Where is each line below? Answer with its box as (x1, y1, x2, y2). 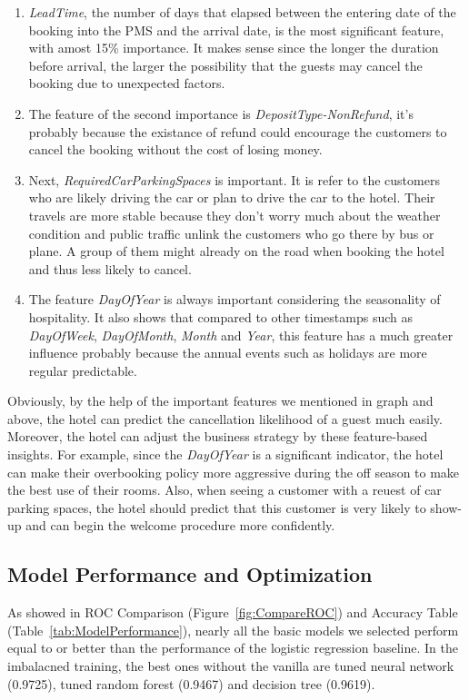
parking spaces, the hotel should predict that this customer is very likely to (7, 498, 426, 517)
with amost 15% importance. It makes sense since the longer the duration (28, 38, 439, 57)
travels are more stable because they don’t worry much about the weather (28, 205, 441, 224)
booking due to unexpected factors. (28, 74, 225, 93)
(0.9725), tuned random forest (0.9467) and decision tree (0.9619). (7, 674, 375, 693)
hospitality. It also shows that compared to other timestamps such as (28, 307, 414, 326)
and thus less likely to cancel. (28, 259, 192, 278)
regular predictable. (28, 360, 137, 380)
